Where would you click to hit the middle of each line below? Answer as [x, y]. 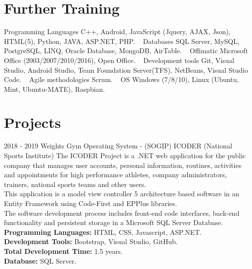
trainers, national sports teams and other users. [75, 184]
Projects [33, 122]
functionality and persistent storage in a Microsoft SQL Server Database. [114, 222]
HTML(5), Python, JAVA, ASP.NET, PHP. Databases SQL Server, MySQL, [122, 41]
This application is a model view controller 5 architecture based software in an [122, 194]
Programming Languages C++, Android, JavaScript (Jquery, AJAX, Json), [117, 31]
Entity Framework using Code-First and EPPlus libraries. [91, 203]
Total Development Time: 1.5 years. [63, 251]
